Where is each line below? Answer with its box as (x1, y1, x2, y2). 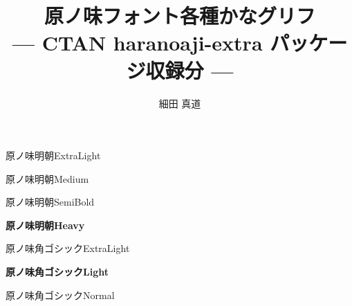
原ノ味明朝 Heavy (6, 217, 85, 232)
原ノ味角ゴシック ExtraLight (6, 241, 130, 255)
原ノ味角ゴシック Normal (6, 287, 115, 302)
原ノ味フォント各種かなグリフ (44, 1, 315, 30)
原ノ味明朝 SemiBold (6, 195, 95, 209)
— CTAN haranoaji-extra (12, 28, 263, 57)
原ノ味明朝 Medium (6, 171, 89, 186)
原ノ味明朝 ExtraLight (6, 148, 101, 163)
